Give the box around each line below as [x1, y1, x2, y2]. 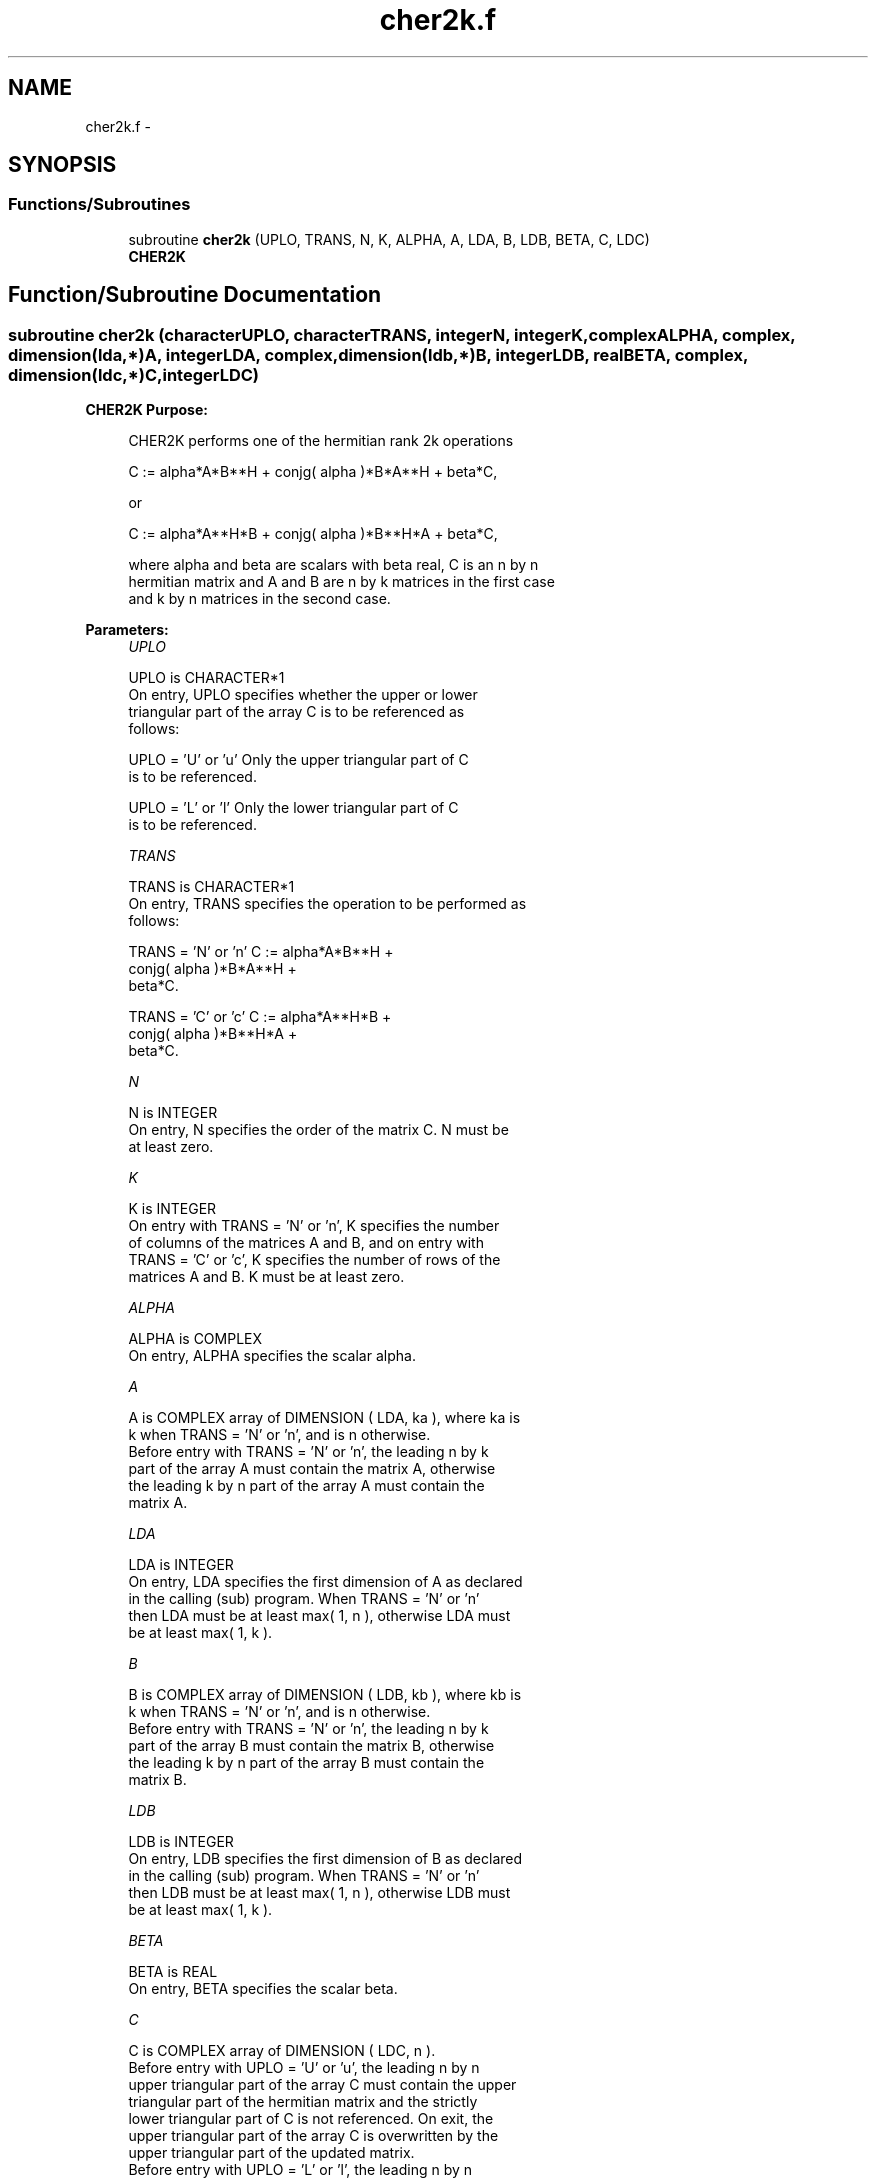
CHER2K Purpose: [85, 401, 208, 419]
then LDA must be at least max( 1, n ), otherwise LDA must [128, 1607, 511, 1625]
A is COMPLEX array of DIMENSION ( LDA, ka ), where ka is [128, 1409, 521, 1427]
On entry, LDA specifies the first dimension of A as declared [128, 1573, 523, 1591]
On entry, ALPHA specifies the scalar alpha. [128, 1347, 416, 1365]
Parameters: [85, 621, 169, 639]
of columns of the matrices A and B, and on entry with [128, 1234, 484, 1252]
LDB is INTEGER [128, 1833, 234, 1851]
